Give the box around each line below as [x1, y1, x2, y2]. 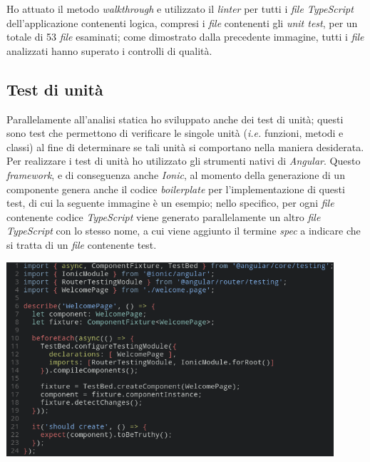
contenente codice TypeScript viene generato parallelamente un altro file [6, 209, 321, 224]
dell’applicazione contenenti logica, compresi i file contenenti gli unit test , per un [6, 15, 358, 30]
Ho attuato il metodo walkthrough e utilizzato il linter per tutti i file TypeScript [6, 1, 354, 16]
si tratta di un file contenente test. [6, 237, 157, 252]
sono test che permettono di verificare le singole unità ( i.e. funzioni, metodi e [6, 125, 344, 140]
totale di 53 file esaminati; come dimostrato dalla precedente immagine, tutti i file [6, 29, 364, 44]
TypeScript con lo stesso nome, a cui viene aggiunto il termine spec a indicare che [6, 223, 361, 238]
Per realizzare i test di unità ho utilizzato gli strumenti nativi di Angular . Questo [6, 153, 361, 168]
